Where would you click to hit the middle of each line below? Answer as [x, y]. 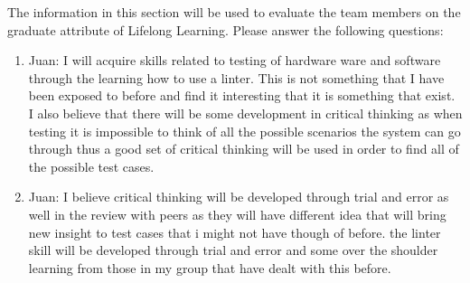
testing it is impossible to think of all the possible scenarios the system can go [244, 131]
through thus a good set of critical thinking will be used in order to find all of [244, 149]
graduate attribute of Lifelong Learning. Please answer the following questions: [226, 29]
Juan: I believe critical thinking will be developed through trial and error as [239, 197]
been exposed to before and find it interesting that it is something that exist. [242, 95]
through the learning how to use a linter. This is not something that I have [236, 77]
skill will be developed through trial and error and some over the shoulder [233, 250]
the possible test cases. [91, 166]
